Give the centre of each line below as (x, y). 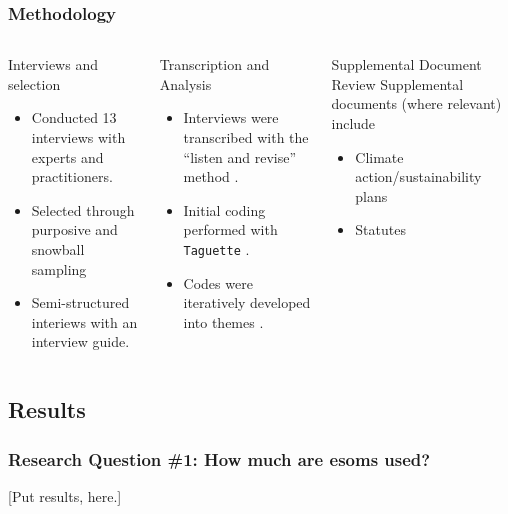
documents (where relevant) (416, 103)
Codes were (218, 282)
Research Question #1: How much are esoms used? (219, 458)
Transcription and (214, 64)
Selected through (83, 209)
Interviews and (53, 64)
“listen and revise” (240, 156)
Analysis (185, 83)
